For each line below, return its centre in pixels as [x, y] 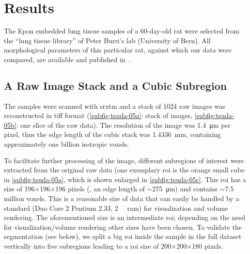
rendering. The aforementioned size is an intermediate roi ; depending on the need [125, 217]
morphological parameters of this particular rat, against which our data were [118, 50]
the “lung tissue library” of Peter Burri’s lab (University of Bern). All [107, 40]
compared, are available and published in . [67, 59]
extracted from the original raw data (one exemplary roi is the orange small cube [124, 170]
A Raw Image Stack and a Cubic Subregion [116, 85]
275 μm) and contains [185, 189]
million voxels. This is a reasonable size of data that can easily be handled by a [122, 198]
